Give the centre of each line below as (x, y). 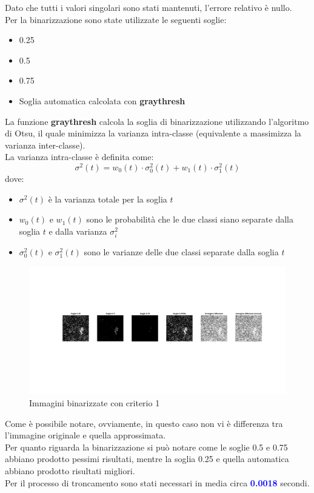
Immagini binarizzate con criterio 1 (95, 403)
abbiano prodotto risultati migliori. (70, 471)
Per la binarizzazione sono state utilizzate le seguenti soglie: (116, 19)
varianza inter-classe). (45, 145)
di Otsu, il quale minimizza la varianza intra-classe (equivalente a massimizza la (153, 133)
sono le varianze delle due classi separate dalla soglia (181, 252)
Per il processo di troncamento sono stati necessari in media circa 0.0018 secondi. (157, 482)
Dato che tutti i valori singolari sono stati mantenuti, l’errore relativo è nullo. (149, 7)
